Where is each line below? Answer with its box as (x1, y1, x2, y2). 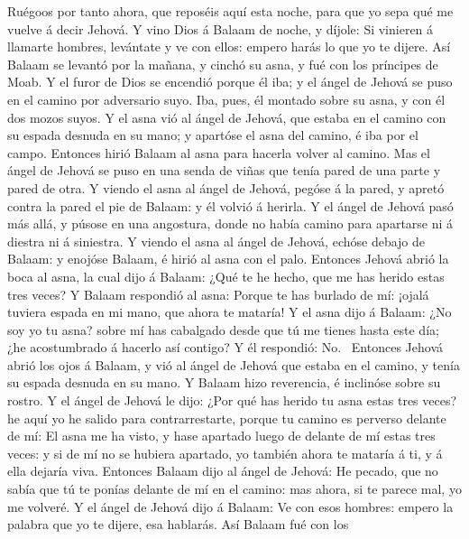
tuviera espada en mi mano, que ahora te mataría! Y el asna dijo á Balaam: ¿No (7, 302, 452, 321)
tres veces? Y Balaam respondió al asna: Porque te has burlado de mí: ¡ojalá (7, 284, 429, 303)
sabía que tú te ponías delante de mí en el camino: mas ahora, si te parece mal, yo (7, 479, 462, 498)
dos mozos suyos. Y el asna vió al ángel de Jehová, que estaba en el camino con (7, 107, 446, 126)
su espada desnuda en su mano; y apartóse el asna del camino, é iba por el (7, 125, 418, 144)
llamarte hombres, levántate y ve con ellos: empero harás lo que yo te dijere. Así (7, 37, 451, 56)
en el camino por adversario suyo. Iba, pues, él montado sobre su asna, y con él (7, 89, 446, 108)
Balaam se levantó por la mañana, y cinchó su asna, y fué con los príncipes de (7, 54, 438, 73)
